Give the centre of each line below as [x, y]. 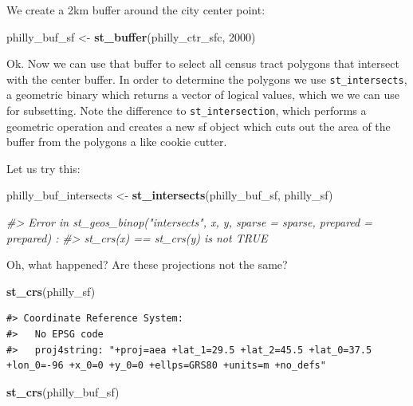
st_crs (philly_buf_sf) [63, 391]
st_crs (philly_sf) [51, 291]
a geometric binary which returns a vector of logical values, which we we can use [203, 95]
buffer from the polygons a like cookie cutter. [117, 142]
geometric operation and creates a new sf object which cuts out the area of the [199, 126]
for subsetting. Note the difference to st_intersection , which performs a [187, 110]
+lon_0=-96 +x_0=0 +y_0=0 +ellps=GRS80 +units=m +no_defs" [166, 366]
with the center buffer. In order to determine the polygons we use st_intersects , [207, 79]
